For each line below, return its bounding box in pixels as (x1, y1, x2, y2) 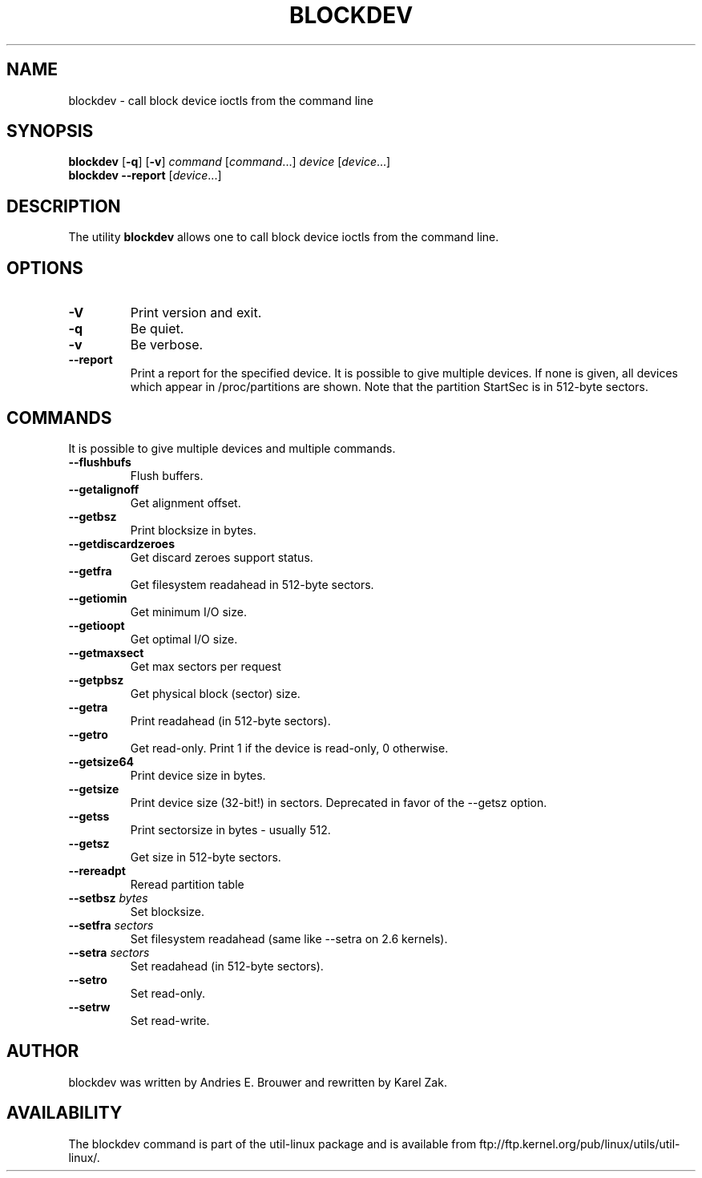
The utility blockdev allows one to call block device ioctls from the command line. (68, 230, 499, 244)
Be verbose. (130, 337, 204, 353)
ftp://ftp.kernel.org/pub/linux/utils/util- (479, 1136, 680, 1151)
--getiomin (68, 591, 127, 605)
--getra (68, 700, 108, 714)
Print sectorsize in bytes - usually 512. (130, 822, 331, 837)
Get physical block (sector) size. (130, 686, 301, 700)
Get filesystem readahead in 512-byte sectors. (130, 577, 374, 591)
